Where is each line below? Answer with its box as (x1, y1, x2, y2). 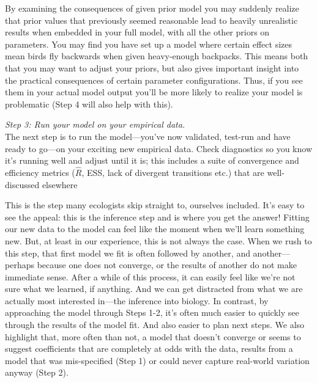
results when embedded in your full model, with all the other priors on (5, 26, 270, 38)
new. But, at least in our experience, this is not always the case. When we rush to (5, 234, 312, 247)
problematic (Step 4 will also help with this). (5, 97, 173, 110)
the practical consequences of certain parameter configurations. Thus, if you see (5, 73, 303, 86)
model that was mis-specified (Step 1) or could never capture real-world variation (5, 354, 310, 367)
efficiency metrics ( (5, 166, 75, 178)
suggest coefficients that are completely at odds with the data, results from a (5, 342, 293, 355)
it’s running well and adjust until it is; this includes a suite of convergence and (5, 154, 299, 167)
